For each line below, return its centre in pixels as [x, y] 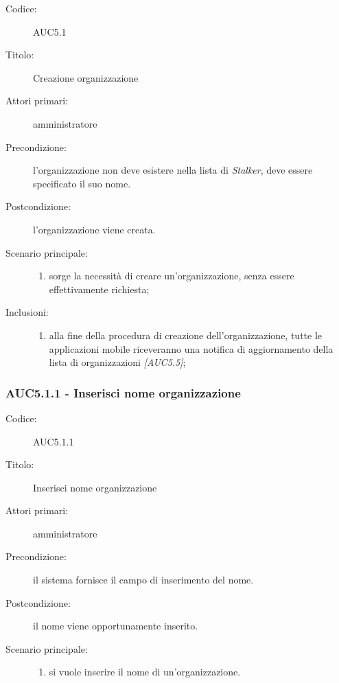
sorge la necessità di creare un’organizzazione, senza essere [172, 276]
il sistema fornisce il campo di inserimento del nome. [143, 580]
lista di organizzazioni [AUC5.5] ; [117, 362]
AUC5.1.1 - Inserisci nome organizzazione [123, 392]
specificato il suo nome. [82, 183]
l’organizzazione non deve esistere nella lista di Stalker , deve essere [173, 170]
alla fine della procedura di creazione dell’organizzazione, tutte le [186, 335]
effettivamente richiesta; [99, 289]
